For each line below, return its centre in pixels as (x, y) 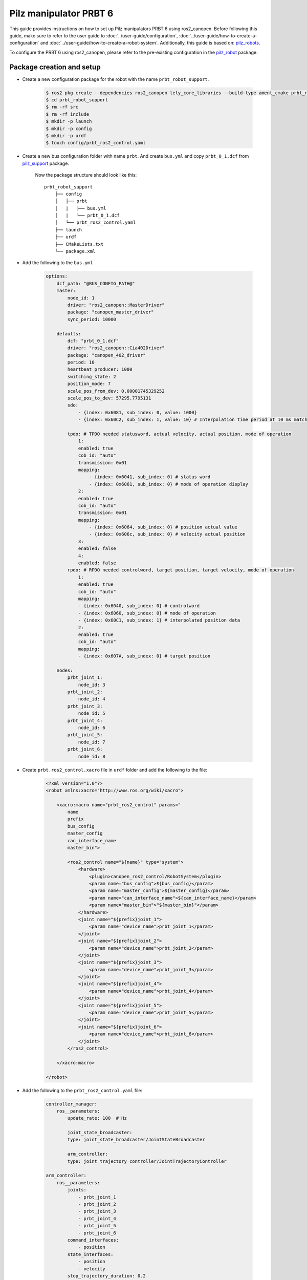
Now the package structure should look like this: (86, 175)
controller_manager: (71, 1104)
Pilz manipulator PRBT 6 (61, 13)
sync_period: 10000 (92, 319)
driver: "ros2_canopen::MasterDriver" (116, 305)
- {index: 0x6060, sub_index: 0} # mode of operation (147, 613)
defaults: (69, 334)
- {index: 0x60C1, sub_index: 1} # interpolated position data (159, 620)
